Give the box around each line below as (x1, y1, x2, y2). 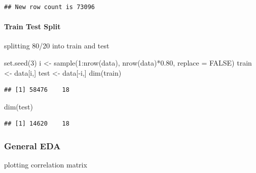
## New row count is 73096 (4, 4, 95, 11)
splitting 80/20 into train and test (4, 40, 109, 51)
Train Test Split (4, 21, 61, 32)
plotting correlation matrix (4, 159, 87, 170)
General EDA (4, 139, 61, 152)
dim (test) (4, 101, 33, 111)
